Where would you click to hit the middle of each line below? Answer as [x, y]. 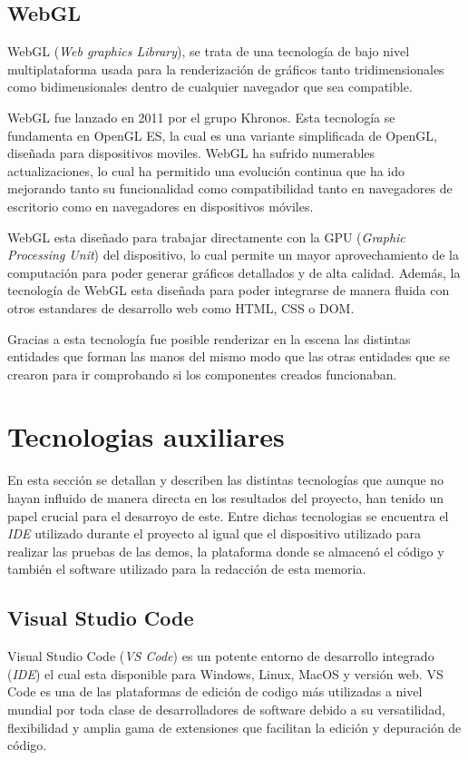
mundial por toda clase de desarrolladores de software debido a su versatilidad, [226, 709]
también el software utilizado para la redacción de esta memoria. [187, 569]
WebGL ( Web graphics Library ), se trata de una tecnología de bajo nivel [209, 51]
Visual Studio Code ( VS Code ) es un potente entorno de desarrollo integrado [221, 656]
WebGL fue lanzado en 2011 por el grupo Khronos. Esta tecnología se [201, 117]
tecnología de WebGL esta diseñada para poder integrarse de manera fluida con [229, 290]
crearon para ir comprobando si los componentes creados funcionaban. [202, 374]
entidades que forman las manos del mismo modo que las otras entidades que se [229, 356]
